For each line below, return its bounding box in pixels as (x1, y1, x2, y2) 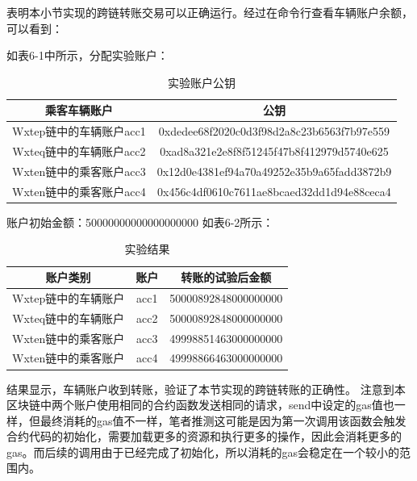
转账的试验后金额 (181, 269, 272, 286)
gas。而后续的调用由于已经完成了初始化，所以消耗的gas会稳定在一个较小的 (6, 443, 400, 460)
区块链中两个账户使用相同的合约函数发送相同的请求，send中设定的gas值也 (6, 396, 394, 413)
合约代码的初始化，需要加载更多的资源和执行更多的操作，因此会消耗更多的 (6, 428, 402, 445)
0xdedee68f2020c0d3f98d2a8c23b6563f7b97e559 (158, 123, 390, 140)
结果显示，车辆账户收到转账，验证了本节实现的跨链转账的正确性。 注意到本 (6, 380, 406, 397)
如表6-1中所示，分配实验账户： (6, 47, 169, 64)
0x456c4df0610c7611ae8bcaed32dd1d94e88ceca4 (157, 182, 391, 199)
